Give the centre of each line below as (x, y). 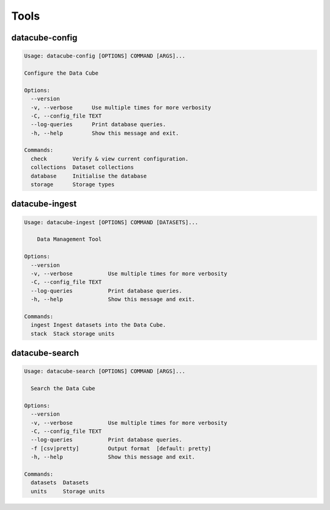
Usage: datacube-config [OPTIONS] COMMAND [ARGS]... (105, 56)
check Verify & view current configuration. (110, 159)
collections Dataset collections (82, 167)
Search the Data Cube (63, 388)
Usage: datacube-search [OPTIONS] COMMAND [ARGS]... (105, 371)
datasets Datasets (60, 483)
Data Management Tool (69, 239)
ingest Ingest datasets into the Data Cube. (98, 325)
